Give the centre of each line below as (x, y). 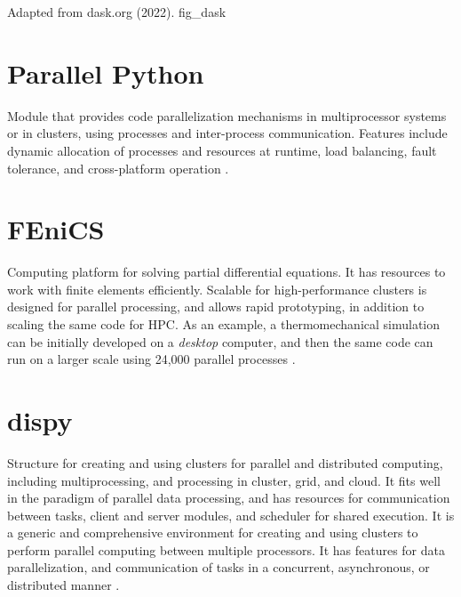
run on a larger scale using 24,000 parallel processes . (151, 359)
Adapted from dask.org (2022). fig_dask (117, 12)
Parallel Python (106, 73)
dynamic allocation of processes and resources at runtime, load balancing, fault (222, 150)
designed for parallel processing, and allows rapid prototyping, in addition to (216, 307)
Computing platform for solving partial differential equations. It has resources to (227, 272)
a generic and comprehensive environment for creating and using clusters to (213, 532)
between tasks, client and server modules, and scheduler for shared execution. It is (231, 515)
